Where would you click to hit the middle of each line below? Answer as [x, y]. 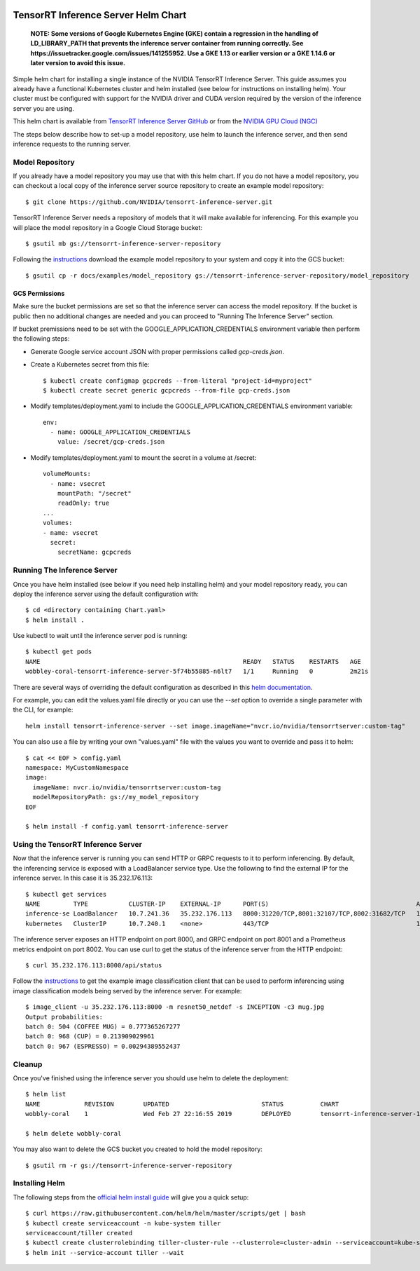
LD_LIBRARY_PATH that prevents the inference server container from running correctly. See [167, 43]
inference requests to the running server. [72, 144]
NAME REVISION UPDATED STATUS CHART [182, 1104]
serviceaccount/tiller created [79, 1233]
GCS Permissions [39, 293]
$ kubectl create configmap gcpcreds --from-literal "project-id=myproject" [178, 381]
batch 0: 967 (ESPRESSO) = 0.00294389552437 [103, 1046]
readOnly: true [83, 503]
